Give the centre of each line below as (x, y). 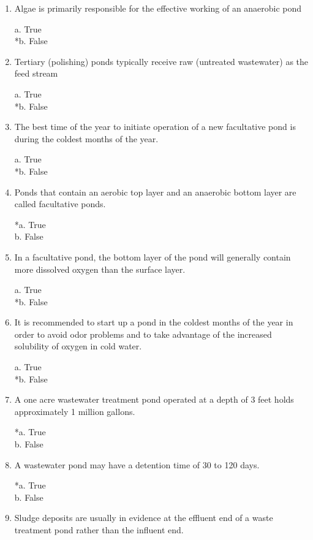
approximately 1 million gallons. (75, 411)
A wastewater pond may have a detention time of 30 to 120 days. (137, 464)
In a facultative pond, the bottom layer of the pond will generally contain (153, 257)
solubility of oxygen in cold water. (78, 346)
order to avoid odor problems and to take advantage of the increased (143, 334)
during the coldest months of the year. (86, 138)
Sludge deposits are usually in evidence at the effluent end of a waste (144, 518)
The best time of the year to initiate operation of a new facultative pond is (155, 127)
